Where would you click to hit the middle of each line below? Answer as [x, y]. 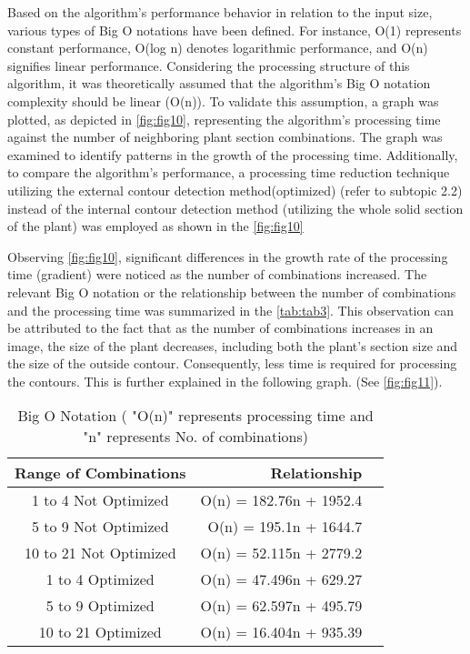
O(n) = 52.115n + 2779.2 [281, 553]
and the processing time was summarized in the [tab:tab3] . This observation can [230, 310]
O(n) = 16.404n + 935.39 [281, 632]
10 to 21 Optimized [100, 632]
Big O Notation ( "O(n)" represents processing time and [195, 416]
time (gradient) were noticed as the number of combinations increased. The [217, 274]
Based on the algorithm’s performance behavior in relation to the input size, [220, 12]
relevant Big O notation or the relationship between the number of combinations [232, 292]
